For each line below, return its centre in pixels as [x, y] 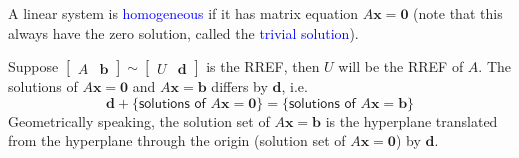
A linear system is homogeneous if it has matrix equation [183, 13]
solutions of [43, 86]
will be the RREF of [401, 66]
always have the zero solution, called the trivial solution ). [183, 32]
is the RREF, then [263, 66]
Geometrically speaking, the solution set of [139, 120]
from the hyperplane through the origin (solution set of [177, 140]
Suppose [33, 66]
